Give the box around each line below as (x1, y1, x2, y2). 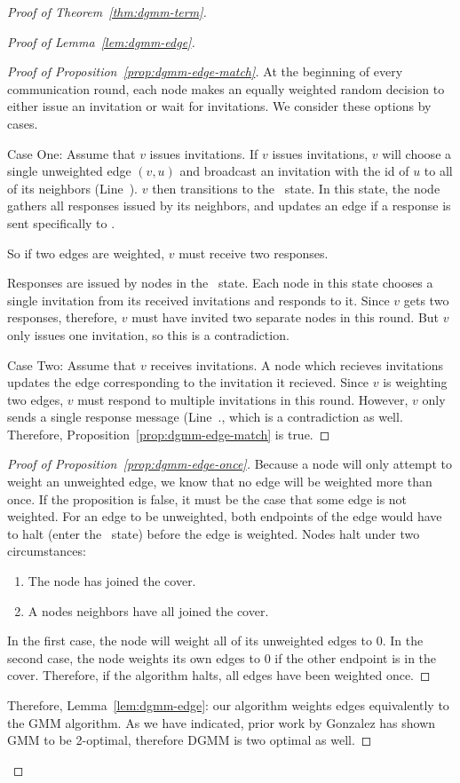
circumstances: (7, 542, 86, 560)
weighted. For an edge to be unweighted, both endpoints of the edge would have (7, 507, 442, 526)
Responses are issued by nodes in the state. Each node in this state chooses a (7, 273, 433, 292)
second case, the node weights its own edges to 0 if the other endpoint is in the (7, 648, 437, 667)
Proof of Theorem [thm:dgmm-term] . (7, 3, 207, 20)
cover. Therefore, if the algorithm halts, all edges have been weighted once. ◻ (7, 666, 431, 684)
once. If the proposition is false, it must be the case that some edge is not (7, 489, 408, 508)
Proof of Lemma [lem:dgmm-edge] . (7, 32, 195, 51)
